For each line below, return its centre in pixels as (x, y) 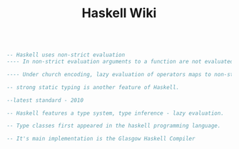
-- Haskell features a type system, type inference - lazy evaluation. (115, 113)
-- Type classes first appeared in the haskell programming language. (114, 126)
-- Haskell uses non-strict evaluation (66, 55)
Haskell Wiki (119, 13)
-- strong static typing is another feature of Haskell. (93, 87)
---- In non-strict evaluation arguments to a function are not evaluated (120, 62)
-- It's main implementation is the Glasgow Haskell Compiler (101, 139)
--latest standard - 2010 (45, 100)
